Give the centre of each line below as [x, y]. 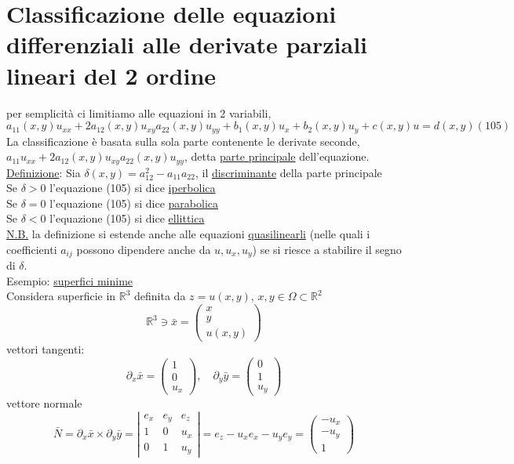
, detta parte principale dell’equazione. [277, 156]
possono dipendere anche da [144, 249]
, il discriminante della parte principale [288, 172]
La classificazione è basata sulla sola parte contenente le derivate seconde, [183, 141]
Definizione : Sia [44, 172]
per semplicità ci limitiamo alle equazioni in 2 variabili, [139, 112]
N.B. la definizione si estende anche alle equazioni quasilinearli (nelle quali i [188, 233]
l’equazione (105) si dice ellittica [127, 218]
